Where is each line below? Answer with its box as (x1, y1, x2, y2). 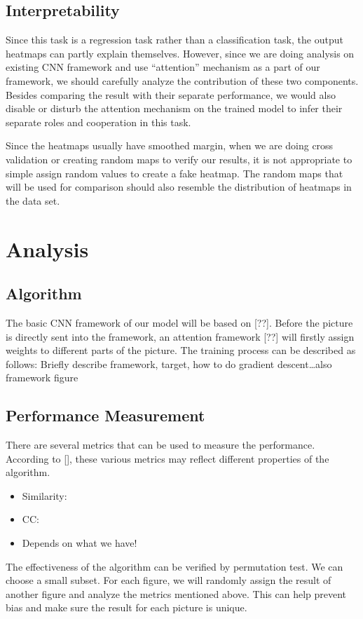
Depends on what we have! (22, 536, 137, 550)
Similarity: (22, 488, 67, 503)
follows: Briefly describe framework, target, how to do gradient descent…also (6, 356, 332, 371)
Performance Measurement (6, 404, 205, 426)
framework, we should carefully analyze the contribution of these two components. (6, 73, 359, 88)
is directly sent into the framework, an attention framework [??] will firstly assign (6, 329, 355, 343)
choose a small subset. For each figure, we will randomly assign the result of (6, 573, 331, 587)
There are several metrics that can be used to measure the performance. (6, 437, 315, 452)
